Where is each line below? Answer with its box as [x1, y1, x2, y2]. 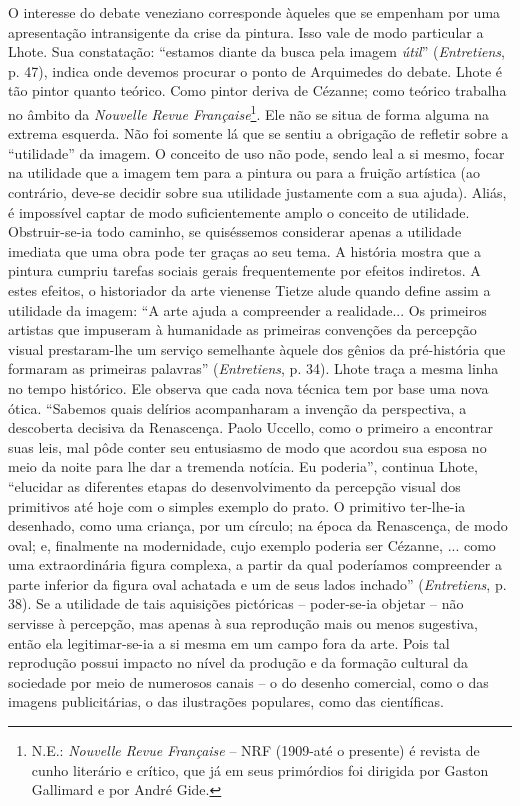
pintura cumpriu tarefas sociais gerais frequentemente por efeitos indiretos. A [8, 260, 481, 281]
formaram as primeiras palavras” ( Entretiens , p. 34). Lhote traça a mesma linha [8, 358, 499, 379]
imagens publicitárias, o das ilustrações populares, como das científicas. [8, 691, 444, 712]
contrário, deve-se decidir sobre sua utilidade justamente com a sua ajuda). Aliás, [8, 182, 507, 202]
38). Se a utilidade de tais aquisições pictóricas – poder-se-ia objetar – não [8, 593, 464, 614]
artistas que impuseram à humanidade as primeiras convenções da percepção [8, 319, 477, 340]
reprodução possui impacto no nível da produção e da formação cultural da [8, 652, 469, 673]
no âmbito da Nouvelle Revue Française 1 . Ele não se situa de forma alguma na [8, 100, 489, 124]
